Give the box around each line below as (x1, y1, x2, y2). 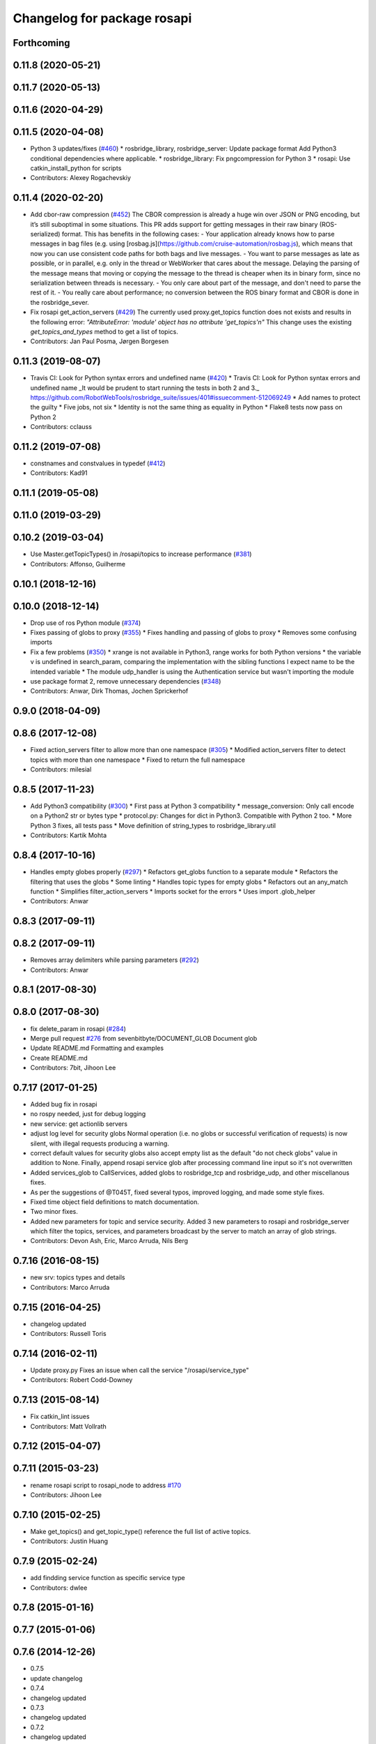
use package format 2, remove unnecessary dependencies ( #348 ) (30, 677, 221, 686)
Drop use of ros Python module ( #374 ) (30, 618, 141, 627)
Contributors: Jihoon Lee (30, 1490, 102, 1499)
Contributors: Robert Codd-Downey (30, 1376, 133, 1384)
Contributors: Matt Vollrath (30, 1422, 107, 1430)
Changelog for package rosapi (13, 10, 192, 26)
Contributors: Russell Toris (30, 1330, 107, 1338)
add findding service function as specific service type (30, 1574, 185, 1582)
